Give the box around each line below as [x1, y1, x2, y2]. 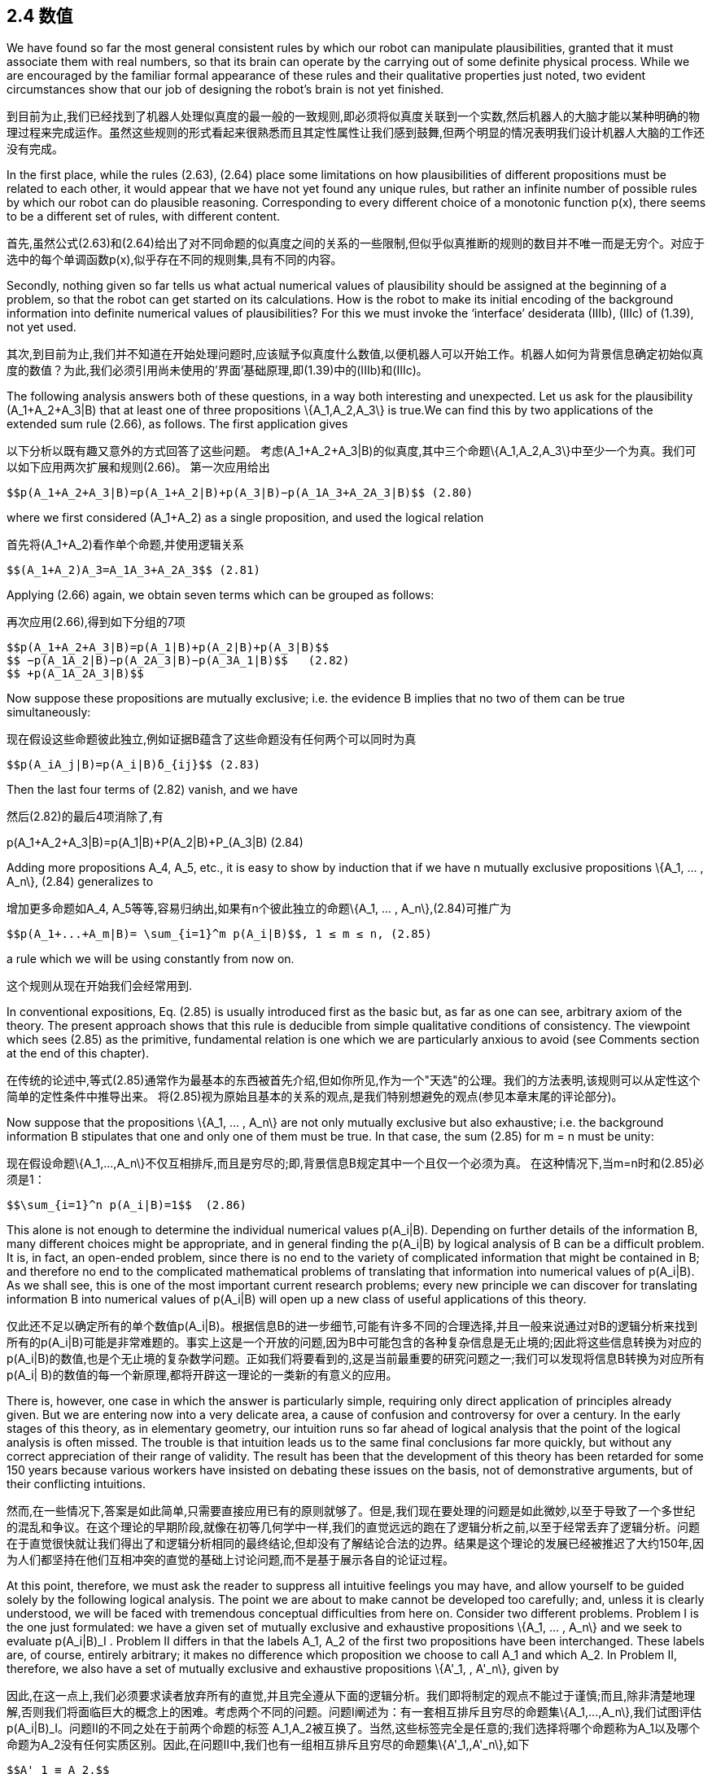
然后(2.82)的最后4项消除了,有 [7, 809, 164, 824]
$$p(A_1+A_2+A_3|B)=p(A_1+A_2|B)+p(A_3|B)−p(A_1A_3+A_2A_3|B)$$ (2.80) [7, 486, 474, 500]
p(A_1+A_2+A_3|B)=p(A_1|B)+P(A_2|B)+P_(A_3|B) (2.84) [7, 835, 304, 850]
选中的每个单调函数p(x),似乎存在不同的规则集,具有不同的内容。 [7, 252, 343, 267]
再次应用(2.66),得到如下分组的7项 [7, 615, 186, 629]
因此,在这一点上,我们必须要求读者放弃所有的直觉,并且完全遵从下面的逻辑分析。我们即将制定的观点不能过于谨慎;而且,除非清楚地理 [7, 1689, 696, 1703]
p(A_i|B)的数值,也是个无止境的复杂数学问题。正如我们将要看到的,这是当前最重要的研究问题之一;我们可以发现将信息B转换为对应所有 [7, 1351, 705, 1366]
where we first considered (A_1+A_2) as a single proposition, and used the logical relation [7, 510, 484, 525]
